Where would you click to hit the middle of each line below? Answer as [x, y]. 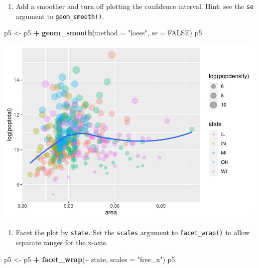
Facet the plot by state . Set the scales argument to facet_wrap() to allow [132, 232]
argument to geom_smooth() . [60, 16]
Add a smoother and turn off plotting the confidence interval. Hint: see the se [135, 6]
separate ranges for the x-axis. [62, 242]
